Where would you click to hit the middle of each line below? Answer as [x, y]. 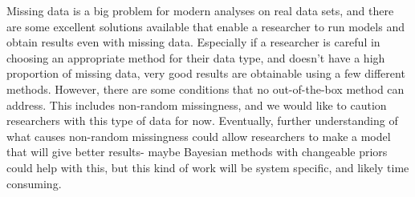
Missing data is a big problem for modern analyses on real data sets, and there [200, 10]
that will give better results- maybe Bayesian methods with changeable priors [197, 152]
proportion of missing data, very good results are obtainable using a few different [206, 73]
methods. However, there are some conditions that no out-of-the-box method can [205, 88]
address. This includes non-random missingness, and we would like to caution [197, 105]
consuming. [34, 183]
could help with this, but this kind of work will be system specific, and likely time [208, 167]
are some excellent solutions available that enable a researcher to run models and [205, 26]
